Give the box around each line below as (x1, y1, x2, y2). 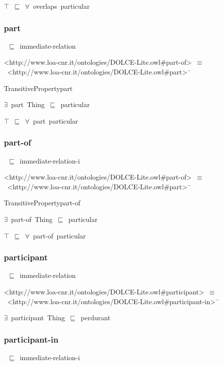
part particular (33, 115, 78, 126)
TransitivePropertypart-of (4, 198, 81, 208)
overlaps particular (33, 1, 90, 11)
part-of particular (33, 230, 86, 240)
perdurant (81, 312, 111, 323)
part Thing (11, 99, 45, 109)
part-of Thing (11, 214, 53, 224)
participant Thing (11, 312, 65, 323)
